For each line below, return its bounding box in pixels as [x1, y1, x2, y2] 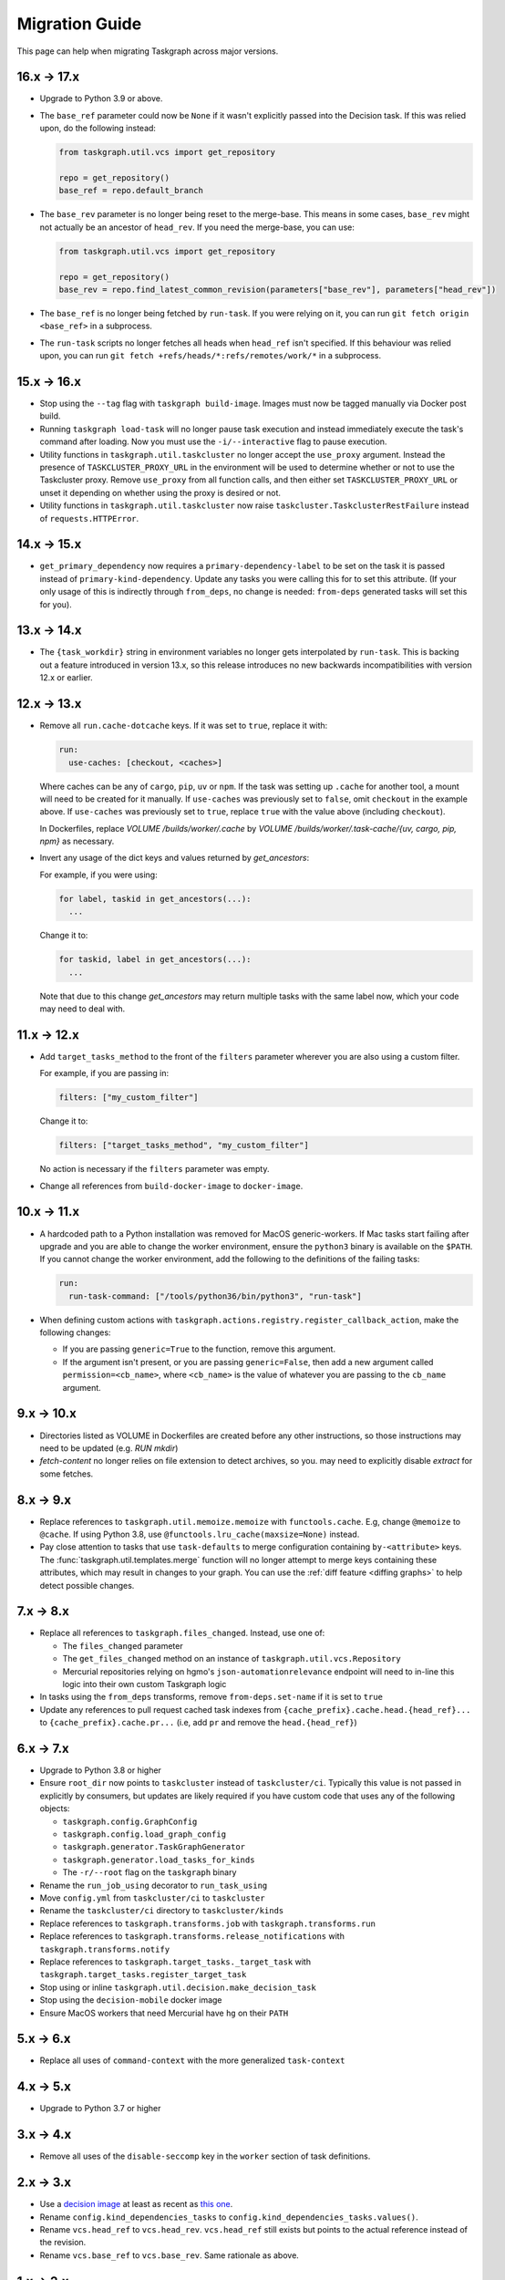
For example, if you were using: [39, 869, 159, 880]
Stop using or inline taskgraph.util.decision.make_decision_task [39, 1982, 316, 1993]
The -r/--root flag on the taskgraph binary [62, 1867, 237, 1878]
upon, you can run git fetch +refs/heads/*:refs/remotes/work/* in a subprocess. [39, 350, 382, 361]
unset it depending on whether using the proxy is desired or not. [39, 487, 282, 498]
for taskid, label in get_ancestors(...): [58, 954, 252, 965]
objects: [39, 1803, 70, 1814]
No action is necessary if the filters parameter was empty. [39, 1164, 270, 1175]
